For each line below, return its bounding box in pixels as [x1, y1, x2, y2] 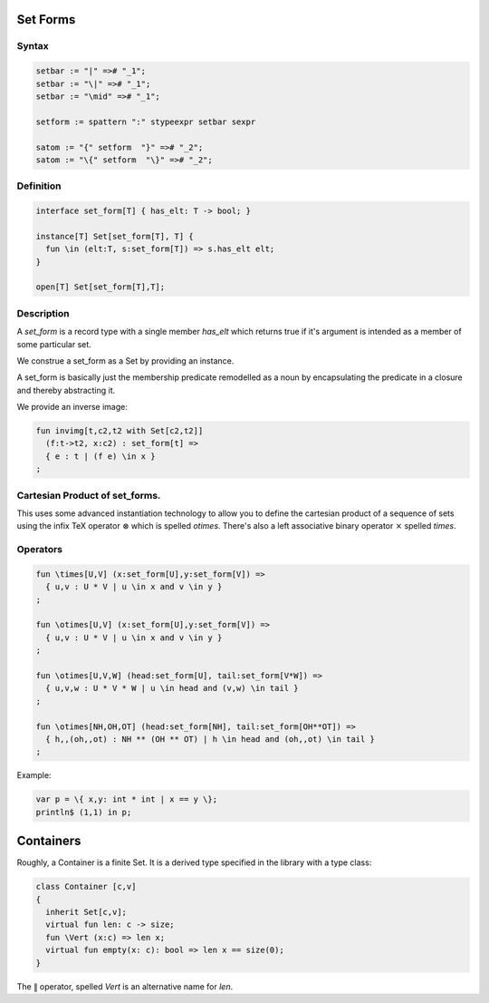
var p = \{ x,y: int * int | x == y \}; [35, 794, 217, 804]
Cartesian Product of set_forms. [16, 489, 161, 501]
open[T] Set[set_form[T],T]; [35, 282, 166, 292]
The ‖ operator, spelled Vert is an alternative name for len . [16, 980, 234, 992]
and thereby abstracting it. [16, 385, 116, 395]
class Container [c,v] [35, 881, 137, 892]
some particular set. [16, 338, 92, 349]
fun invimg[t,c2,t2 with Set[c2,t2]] [35, 426, 204, 436]
